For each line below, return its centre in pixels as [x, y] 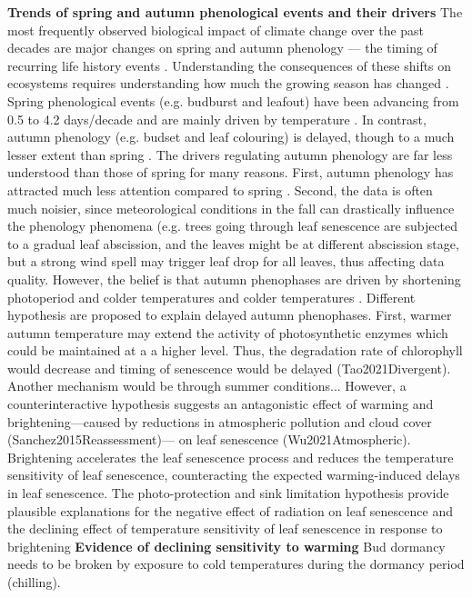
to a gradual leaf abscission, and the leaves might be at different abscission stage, [233, 243]
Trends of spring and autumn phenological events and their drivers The [235, 12]
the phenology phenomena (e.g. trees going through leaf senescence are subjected [233, 226]
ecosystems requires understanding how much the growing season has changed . [228, 83]
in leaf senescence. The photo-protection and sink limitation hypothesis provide [228, 493]
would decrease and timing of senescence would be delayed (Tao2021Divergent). [229, 368]
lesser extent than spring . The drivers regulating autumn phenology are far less [230, 154]
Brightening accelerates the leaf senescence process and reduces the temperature [231, 457]
